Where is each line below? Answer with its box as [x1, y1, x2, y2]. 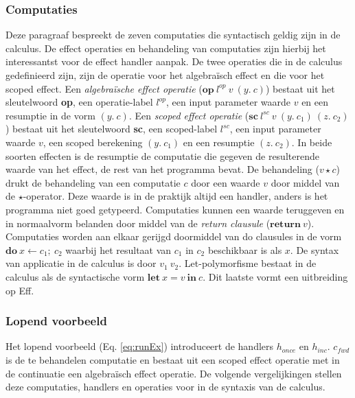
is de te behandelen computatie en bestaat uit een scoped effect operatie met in [5, 352, 340, 366]
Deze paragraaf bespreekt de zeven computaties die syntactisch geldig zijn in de [5, 27, 341, 42]
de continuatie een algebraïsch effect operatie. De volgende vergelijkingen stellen [5, 366, 342, 380]
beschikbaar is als [207, 242, 282, 257]
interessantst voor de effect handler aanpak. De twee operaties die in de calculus [5, 54, 343, 69]
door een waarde [191, 175, 260, 189]
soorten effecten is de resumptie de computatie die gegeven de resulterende [5, 148, 319, 163]
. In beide [291, 134, 332, 149]
